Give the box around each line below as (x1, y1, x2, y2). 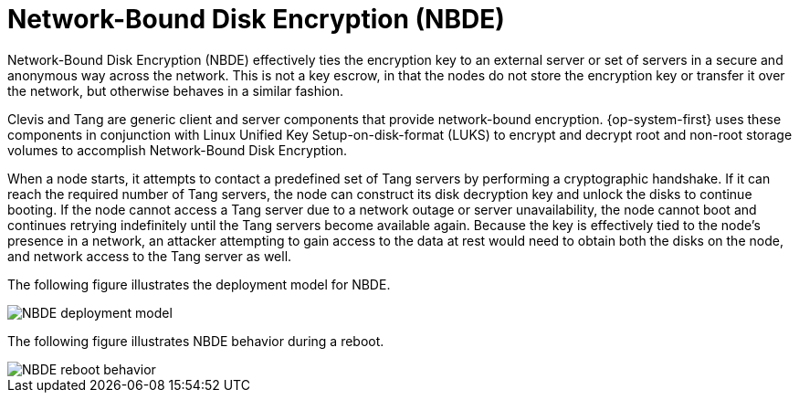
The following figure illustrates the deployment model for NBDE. (7, 276, 391, 292)
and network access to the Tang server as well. (7, 247, 292, 264)
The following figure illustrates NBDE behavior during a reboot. (7, 332, 384, 349)
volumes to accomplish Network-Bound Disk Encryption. (7, 142, 348, 158)
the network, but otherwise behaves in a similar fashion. (7, 82, 344, 99)
